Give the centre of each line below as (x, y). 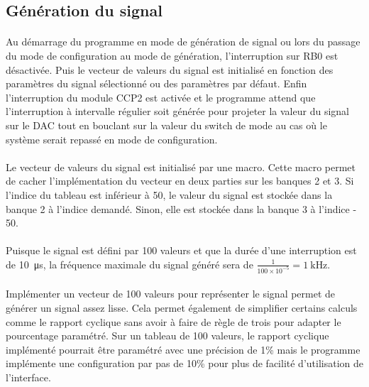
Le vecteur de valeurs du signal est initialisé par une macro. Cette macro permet (181, 167)
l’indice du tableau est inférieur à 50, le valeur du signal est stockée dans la (169, 194)
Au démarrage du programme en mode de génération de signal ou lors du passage (183, 42)
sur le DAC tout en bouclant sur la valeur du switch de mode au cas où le (166, 125)
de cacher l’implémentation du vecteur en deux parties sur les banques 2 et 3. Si (180, 181)
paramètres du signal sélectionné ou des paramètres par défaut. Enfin (156, 83)
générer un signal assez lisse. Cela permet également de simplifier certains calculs (182, 307)
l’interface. (28, 377)
